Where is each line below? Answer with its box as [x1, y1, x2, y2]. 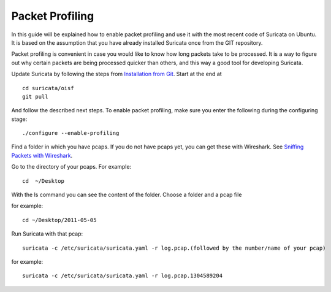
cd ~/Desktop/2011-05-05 [22, 217, 97, 223]
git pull [22, 93, 48, 100]
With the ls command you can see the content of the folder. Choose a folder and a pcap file [11, 191, 242, 199]
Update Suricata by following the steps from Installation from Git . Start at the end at [11, 71, 222, 78]
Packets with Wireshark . [11, 152, 73, 159]
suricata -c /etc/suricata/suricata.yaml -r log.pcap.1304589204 [22, 272, 223, 279]
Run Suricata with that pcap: [11, 230, 83, 237]
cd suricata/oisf [22, 85, 74, 91]
